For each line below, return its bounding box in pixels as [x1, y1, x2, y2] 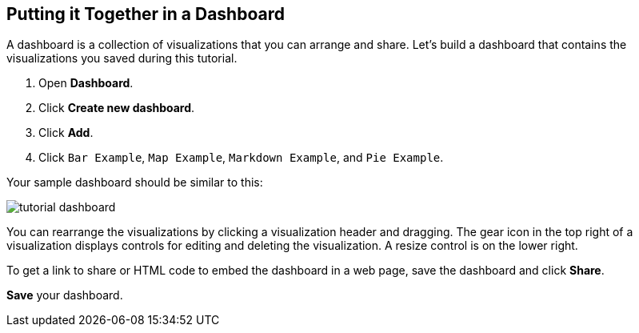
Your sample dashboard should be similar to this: [6, 175, 263, 190]
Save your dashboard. [6, 288, 123, 303]
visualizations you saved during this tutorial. [6, 51, 238, 66]
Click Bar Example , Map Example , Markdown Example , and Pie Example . [38, 150, 444, 165]
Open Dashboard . [38, 76, 134, 90]
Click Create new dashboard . [38, 101, 195, 115]
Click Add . [38, 126, 94, 140]
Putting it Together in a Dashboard [6, 4, 285, 24]
